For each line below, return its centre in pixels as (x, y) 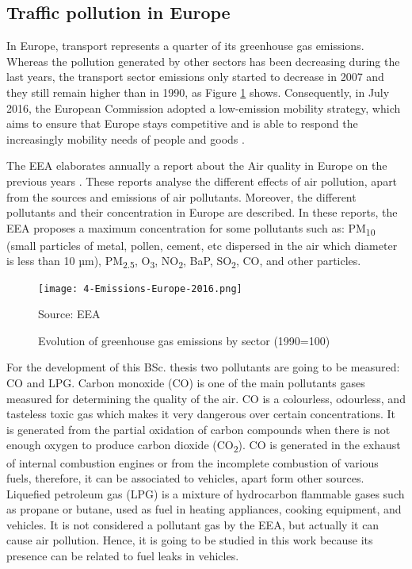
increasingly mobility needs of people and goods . (126, 138)
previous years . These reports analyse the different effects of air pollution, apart (202, 181)
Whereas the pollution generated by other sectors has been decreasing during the (203, 61)
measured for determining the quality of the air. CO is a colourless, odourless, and (206, 398)
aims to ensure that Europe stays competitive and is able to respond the (182, 123)
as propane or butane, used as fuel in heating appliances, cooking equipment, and (204, 509)
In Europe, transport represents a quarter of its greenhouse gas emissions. (185, 46)
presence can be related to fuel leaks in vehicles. (123, 556)
